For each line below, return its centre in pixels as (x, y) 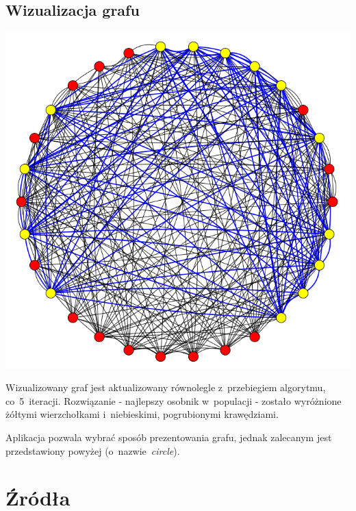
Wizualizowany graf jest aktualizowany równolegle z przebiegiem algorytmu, (166, 387)
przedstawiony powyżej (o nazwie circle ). (93, 450)
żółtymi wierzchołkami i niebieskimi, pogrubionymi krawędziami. (142, 414)
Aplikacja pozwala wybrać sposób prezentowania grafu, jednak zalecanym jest (169, 437)
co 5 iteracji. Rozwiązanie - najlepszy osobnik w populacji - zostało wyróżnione (174, 400)
